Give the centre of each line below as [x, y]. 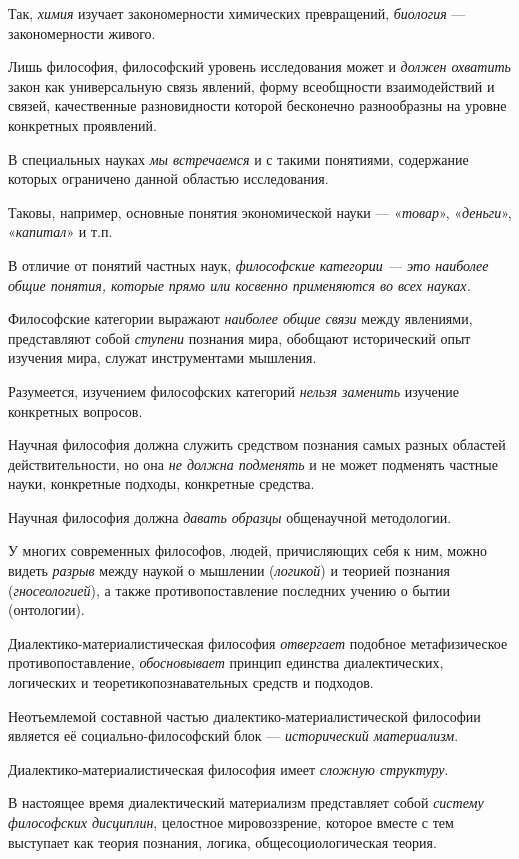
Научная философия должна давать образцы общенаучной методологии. [230, 516]
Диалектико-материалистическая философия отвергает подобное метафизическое [258, 642]
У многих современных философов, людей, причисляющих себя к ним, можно [248, 550]
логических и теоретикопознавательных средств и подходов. [191, 682]
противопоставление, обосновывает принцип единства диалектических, [226, 662]
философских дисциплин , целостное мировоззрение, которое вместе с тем [231, 822]
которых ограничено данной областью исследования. [168, 178]
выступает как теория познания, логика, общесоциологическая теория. [222, 841]
